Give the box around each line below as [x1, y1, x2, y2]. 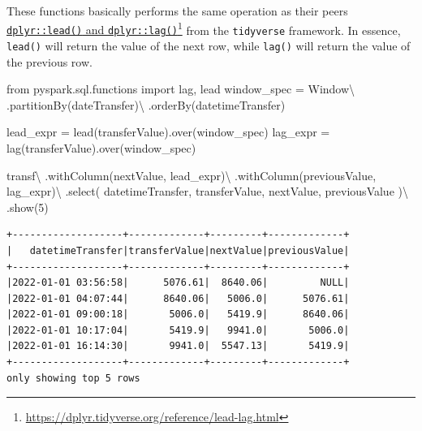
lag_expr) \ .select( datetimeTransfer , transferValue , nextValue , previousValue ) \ [6, 183, 408, 200]
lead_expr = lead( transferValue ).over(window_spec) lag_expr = [6, 123, 330, 140]
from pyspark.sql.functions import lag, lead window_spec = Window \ [6, 80, 355, 97]
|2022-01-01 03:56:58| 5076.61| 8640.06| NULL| [6, 277, 350, 289]
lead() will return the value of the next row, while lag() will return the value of [6, 37, 411, 54]
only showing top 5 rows [6, 372, 140, 384]
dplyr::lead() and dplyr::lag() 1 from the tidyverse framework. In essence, [6, 19, 401, 38]
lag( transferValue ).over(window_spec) [6, 139, 196, 156]
